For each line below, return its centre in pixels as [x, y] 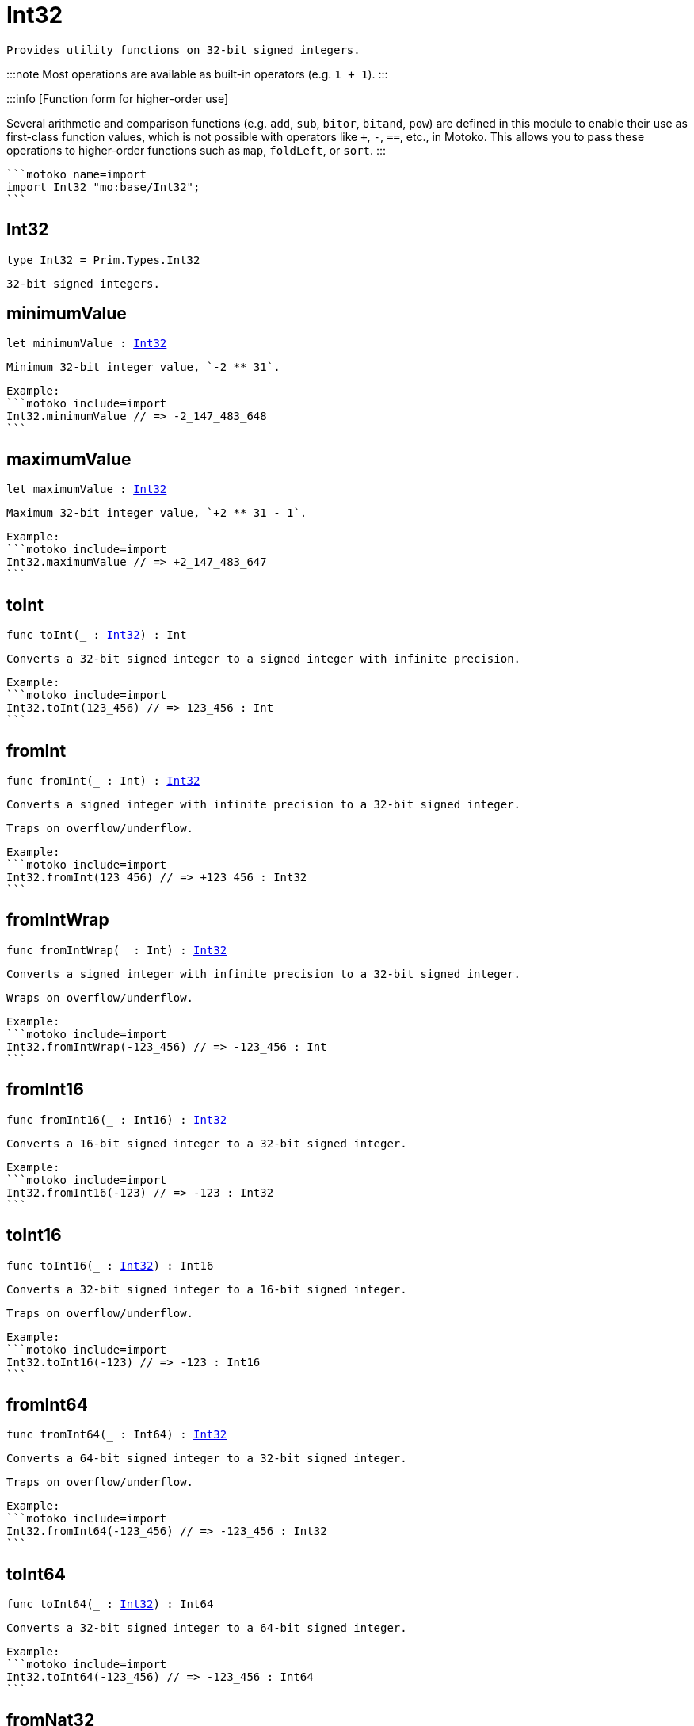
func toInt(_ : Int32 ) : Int [97, 635]
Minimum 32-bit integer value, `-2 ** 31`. [143, 367]
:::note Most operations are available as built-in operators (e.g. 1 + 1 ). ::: [197, 74]
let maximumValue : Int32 [87, 489]
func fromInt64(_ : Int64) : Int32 [117, 1435]
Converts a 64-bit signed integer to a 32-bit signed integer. [207, 1459]
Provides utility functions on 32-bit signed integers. [183, 50]
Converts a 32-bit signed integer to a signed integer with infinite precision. [264, 659]
